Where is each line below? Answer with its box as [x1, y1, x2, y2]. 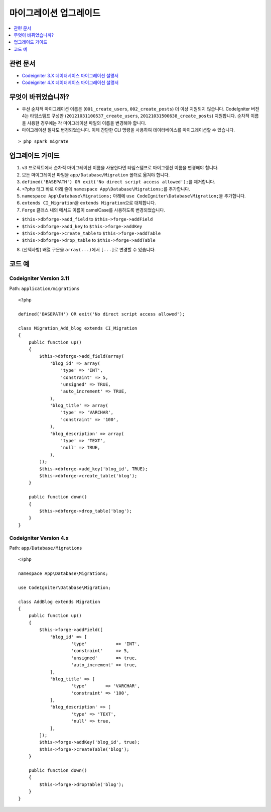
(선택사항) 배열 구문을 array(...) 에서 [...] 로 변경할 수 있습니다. [22, 246, 156, 252]
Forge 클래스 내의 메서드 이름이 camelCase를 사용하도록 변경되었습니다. [22, 207, 166, 213]
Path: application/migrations [9, 285, 80, 291]
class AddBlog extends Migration [18, 598, 100, 604]
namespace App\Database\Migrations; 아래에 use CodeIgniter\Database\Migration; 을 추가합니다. [22, 192, 246, 198]
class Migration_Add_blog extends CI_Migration [18, 325, 138, 331]
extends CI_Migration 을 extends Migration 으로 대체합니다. [22, 200, 156, 206]
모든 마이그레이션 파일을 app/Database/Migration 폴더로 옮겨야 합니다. [22, 171, 170, 178]
